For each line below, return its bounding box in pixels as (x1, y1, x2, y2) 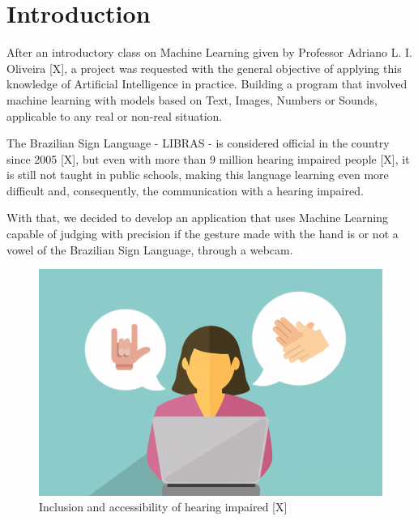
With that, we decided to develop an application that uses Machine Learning (6, 209, 388, 226)
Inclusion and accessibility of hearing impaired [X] (39, 498, 288, 515)
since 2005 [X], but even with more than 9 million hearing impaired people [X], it (6, 150, 410, 167)
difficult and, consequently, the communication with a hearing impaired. (6, 181, 364, 199)
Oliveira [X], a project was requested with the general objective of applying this (6, 59, 402, 76)
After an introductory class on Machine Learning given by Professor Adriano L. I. (6, 44, 412, 61)
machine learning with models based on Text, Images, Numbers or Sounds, (6, 91, 377, 108)
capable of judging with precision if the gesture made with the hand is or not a (6, 225, 399, 242)
